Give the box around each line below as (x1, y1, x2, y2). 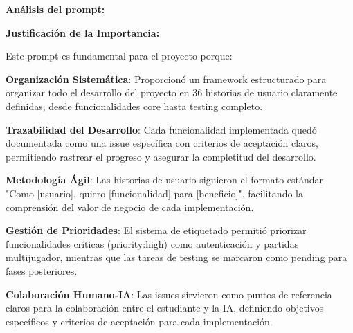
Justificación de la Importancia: (6, 25, 160, 39)
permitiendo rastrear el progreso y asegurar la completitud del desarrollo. (6, 149, 316, 163)
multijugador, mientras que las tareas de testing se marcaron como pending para (6, 250, 347, 264)
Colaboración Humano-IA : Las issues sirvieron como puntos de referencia (6, 287, 332, 301)
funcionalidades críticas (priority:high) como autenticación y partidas (6, 236, 299, 251)
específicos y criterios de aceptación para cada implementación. (6, 314, 273, 328)
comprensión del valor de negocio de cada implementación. (6, 199, 254, 214)
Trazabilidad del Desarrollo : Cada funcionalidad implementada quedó (6, 122, 317, 136)
